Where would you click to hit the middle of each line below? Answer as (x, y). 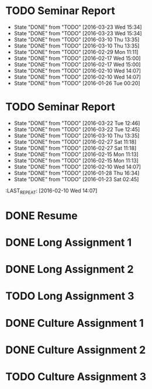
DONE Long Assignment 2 (70, 270)
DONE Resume (42, 216)
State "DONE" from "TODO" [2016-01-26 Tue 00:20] (77, 83)
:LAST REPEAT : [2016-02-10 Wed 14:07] (51, 191)
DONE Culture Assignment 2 (76, 350)
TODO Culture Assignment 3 (76, 376)
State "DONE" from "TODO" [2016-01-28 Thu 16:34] (77, 173)
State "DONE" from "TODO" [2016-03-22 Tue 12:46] (77, 123)
